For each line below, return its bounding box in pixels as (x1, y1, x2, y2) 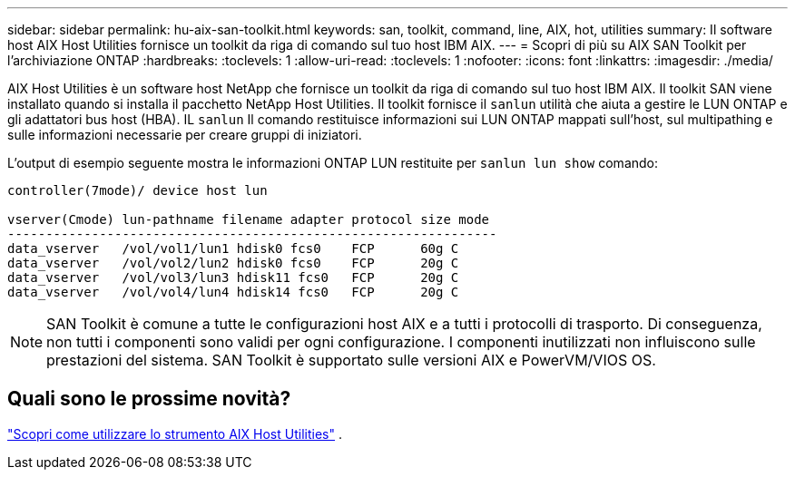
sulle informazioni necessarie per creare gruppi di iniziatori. (7, 127, 362, 142)
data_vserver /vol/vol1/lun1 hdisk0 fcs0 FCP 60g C (7, 241, 459, 256)
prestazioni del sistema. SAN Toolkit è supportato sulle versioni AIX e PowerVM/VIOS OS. (46, 351, 656, 369)
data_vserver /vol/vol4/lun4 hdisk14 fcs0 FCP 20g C (7, 285, 459, 299)
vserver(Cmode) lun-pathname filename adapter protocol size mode (7, 212, 490, 227)
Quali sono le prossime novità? (7, 387, 291, 411)
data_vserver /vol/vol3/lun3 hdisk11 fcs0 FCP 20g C (7, 270, 459, 285)
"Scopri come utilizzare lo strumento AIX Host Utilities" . (7, 425, 342, 442)
